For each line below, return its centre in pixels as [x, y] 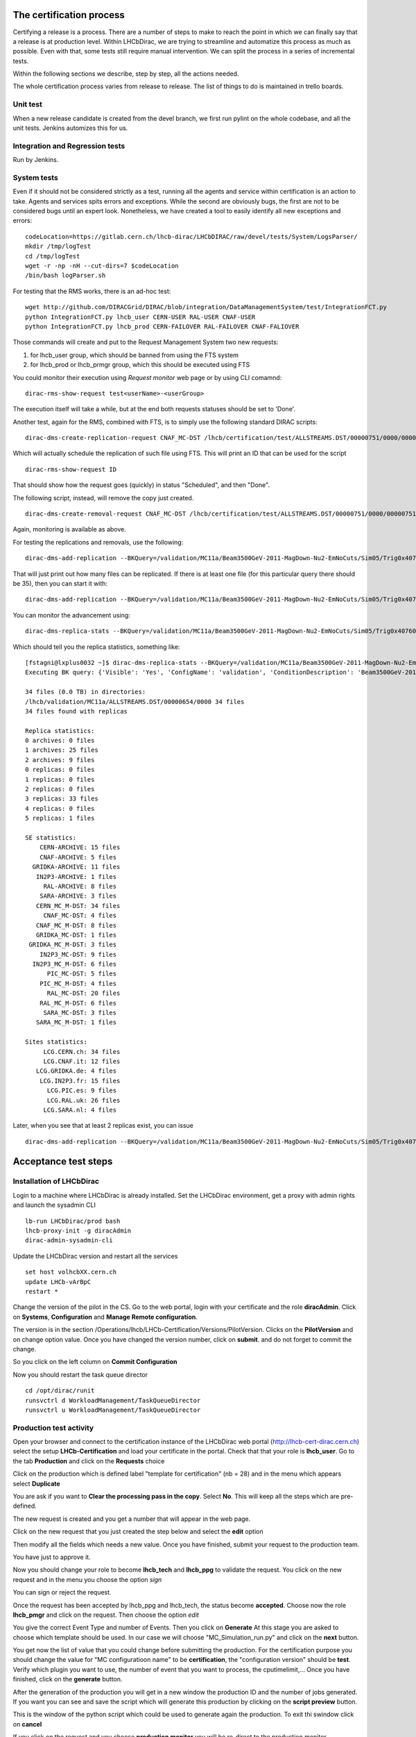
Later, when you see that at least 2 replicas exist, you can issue [103, 1126]
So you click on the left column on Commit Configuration [95, 1362]
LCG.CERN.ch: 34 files [82, 1052]
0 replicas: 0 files [60, 770]
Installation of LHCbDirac [56, 1181]
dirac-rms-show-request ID [71, 469]
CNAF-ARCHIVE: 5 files [78, 857]
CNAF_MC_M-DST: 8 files [76, 925]
